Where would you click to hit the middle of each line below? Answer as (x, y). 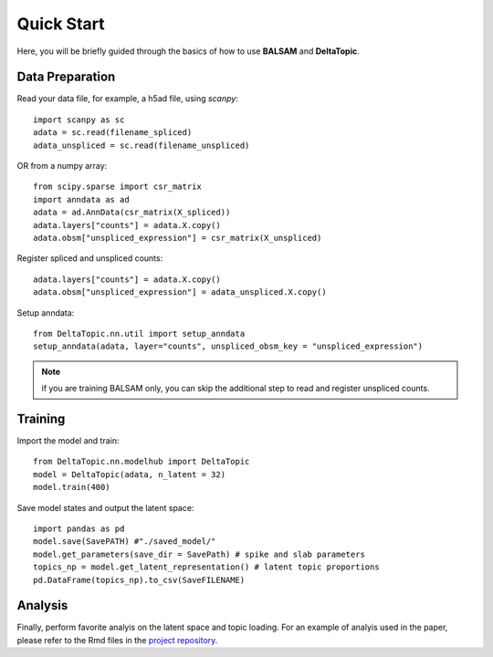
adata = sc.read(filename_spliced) (113, 133)
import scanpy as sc (79, 120)
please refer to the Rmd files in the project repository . (117, 640)
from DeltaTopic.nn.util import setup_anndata (139, 334)
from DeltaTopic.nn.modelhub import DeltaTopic (142, 462)
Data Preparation (66, 77)
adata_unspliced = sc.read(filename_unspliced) (142, 145)
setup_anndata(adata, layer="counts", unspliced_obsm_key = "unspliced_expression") (228, 346)
